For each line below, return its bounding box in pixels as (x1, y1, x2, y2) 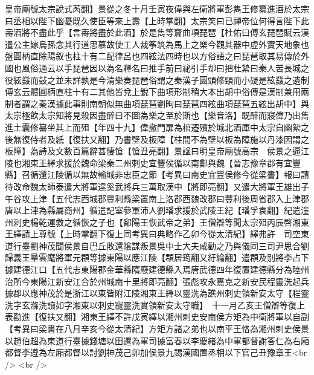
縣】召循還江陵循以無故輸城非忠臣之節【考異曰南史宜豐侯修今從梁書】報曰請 (5, 168, 309, 181)
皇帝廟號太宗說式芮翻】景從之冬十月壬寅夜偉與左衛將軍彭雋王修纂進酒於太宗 (5, 2, 309, 15)
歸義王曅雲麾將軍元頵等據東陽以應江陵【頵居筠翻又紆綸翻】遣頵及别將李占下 (5, 251, 309, 264)
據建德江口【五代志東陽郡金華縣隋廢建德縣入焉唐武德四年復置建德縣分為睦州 (5, 263, 309, 276)
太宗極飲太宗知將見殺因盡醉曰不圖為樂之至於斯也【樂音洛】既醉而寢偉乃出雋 (5, 109, 309, 122)
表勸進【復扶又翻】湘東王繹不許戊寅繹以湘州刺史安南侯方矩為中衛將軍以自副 (5, 310, 309, 323)
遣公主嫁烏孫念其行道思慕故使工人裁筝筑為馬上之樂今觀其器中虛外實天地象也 (5, 37, 309, 50)
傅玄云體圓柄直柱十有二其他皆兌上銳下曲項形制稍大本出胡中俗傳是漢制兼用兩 (5, 85, 309, 98)
